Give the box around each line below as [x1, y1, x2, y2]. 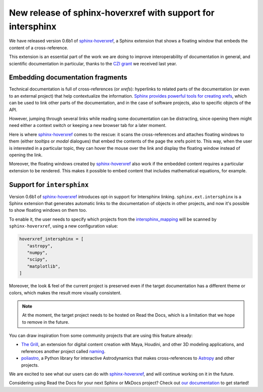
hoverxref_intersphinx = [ [19, 236, 84, 242]
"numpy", [27, 249, 48, 255]
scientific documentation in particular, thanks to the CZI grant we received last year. [9, 61, 177, 66]
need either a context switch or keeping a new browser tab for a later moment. [9, 123, 167, 128]
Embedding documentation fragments [9, 73, 128, 82]
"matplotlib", [27, 264, 61, 269]
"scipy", [27, 257, 48, 262]
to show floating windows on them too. [9, 207, 87, 213]
